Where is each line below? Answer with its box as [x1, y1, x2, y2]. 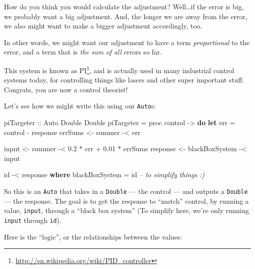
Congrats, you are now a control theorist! [4, 84, 128, 94]
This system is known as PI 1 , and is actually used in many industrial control [4, 63, 234, 75]
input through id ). [4, 215, 62, 225]
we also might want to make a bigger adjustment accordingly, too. [4, 21, 203, 31]
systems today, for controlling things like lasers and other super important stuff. [4, 75, 244, 85]
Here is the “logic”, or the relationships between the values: [4, 231, 182, 242]
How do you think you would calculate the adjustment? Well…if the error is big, [4, 1, 244, 11]
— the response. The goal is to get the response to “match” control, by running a [4, 195, 249, 206]
